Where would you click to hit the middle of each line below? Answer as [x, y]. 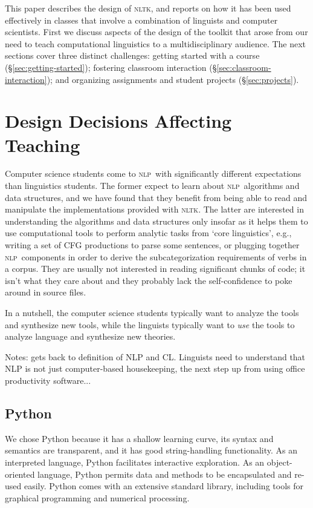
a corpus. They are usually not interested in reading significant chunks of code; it [155, 269]
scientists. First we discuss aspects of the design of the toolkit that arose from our [156, 32]
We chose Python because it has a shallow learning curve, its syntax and [139, 438]
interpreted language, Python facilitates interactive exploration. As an [135, 462]
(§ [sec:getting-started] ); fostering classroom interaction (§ [111, 67]
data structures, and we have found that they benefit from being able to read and [156, 197]
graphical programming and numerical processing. [97, 497]
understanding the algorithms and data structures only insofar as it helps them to [156, 221]
